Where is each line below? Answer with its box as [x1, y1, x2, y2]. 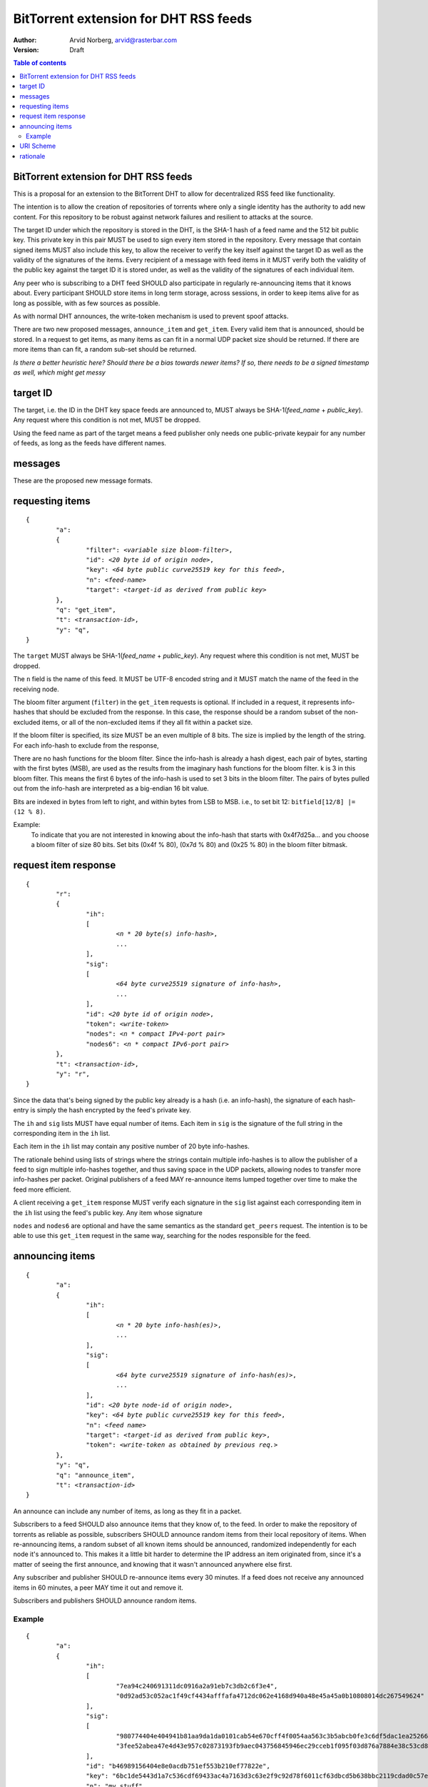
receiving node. [13, 685, 60, 693]
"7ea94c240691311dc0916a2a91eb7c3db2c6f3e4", [116, 1682, 278, 1690]
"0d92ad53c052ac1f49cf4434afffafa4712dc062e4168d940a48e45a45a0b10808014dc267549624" [116, 1692, 424, 1701]
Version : [13, 45, 39, 54]
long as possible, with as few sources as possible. [13, 299, 160, 307]
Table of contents [13, 59, 67, 67]
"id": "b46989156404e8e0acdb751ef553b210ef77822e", [86, 1762, 270, 1770]
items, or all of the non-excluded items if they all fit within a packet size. [41, 718, 253, 726]
